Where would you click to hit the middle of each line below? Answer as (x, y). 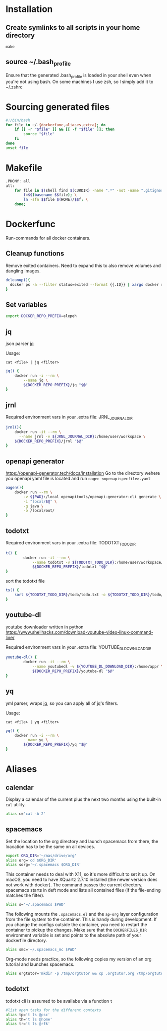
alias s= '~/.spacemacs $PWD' (36, 905)
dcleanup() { (18, 280)
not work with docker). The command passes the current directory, (74, 885)
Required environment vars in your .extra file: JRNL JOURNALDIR (69, 418)
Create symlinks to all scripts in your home (73, 28)
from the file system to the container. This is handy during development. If (81, 919)
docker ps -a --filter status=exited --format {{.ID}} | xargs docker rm (88, 284)
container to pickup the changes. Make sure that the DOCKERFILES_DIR (76, 930)
